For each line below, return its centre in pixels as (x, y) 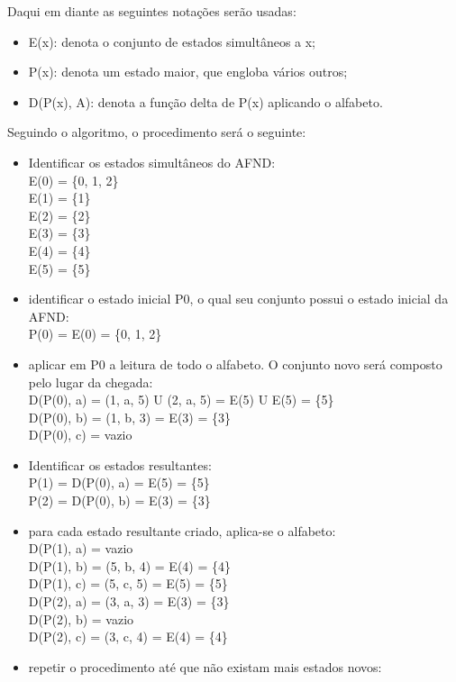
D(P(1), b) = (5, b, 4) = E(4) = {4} (130, 565)
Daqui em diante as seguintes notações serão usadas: (152, 11)
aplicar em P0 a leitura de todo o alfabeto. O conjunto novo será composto (235, 364)
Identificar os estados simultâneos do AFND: (152, 162)
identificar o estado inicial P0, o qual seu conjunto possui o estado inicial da (238, 299)
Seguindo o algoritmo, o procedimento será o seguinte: (157, 132)
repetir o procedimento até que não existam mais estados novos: (205, 666)
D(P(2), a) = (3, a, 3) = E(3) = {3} (129, 601)
